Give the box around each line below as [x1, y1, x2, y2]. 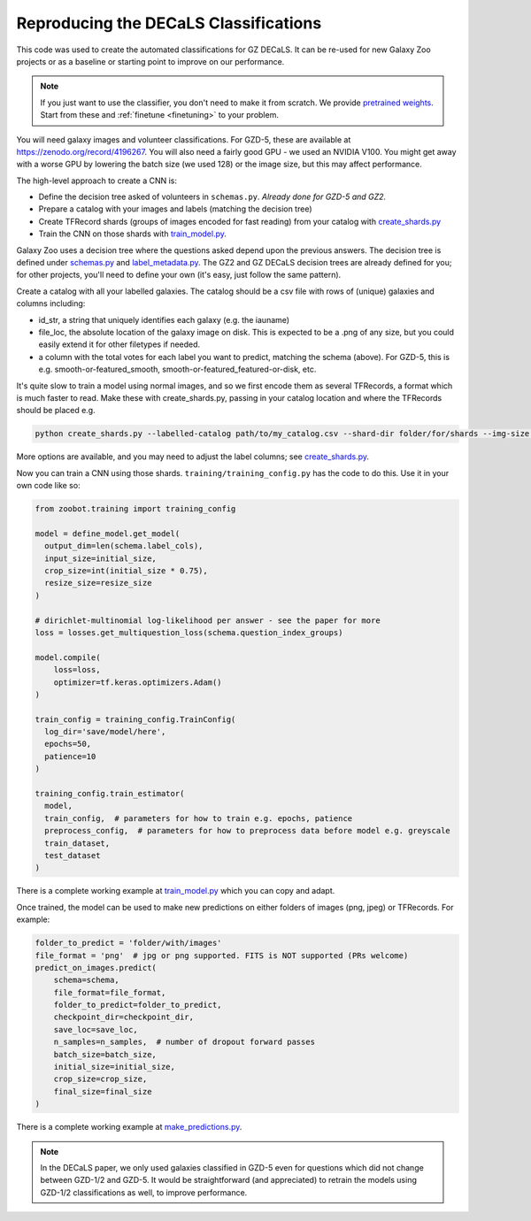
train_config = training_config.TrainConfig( [35, 714, 236, 725]
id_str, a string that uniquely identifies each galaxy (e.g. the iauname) [38, 314, 290, 325]
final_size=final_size [53, 1087, 152, 1096]
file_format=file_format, [53, 987, 166, 997]
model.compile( [35, 652, 101, 663]
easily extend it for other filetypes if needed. [38, 339, 201, 349]
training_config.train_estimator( [35, 788, 185, 799]
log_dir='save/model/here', [44, 726, 166, 737]
